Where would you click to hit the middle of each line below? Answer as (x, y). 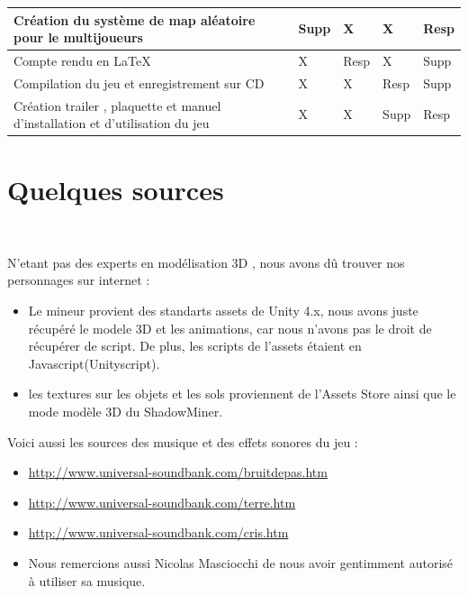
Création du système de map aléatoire (135, 19)
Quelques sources (116, 189)
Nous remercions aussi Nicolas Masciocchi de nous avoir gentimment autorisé (241, 563)
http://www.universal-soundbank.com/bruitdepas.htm (178, 472)
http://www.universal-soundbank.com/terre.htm (162, 502)
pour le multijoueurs (78, 37)
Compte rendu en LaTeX (82, 60)
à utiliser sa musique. (87, 580)
